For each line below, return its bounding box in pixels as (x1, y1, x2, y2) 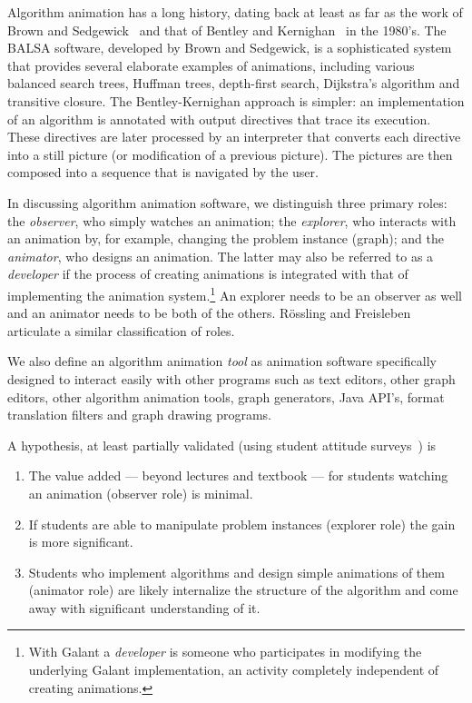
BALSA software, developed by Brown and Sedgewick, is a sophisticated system (7, 38, 452, 57)
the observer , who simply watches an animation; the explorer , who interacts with (7, 211, 457, 230)
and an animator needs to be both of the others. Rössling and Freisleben (7, 303, 411, 322)
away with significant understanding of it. (28, 598, 261, 617)
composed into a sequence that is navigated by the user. (7, 163, 319, 182)
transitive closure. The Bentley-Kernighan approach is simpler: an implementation (7, 91, 465, 110)
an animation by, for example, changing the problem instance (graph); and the (7, 229, 444, 248)
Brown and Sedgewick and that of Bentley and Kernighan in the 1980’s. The (7, 20, 447, 39)
